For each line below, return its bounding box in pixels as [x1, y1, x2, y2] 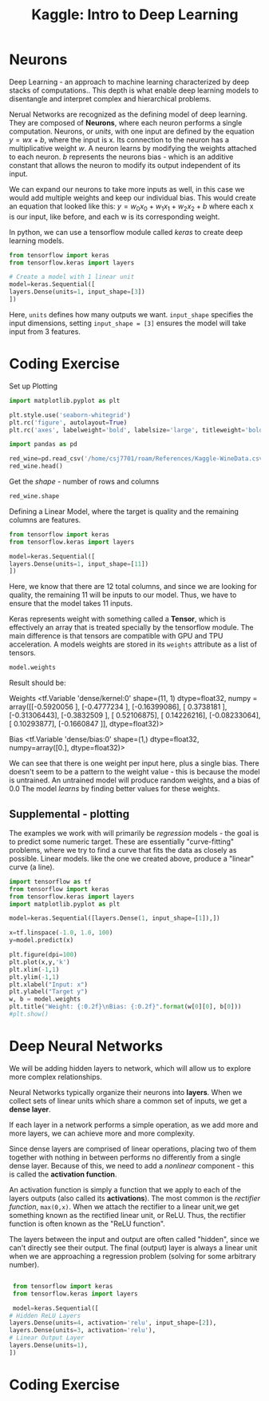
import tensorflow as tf [9, 878, 92, 886]
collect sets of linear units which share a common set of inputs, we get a [9, 1096, 247, 1105]
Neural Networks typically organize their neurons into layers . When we [9, 1087, 243, 1097]
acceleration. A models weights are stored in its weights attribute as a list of [9, 639, 258, 649]
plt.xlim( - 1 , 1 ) [9, 965, 60, 973]
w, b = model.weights [9, 995, 81, 1004]
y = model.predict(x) [9, 937, 74, 945]
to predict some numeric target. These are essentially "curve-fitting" [9, 837, 235, 846]
